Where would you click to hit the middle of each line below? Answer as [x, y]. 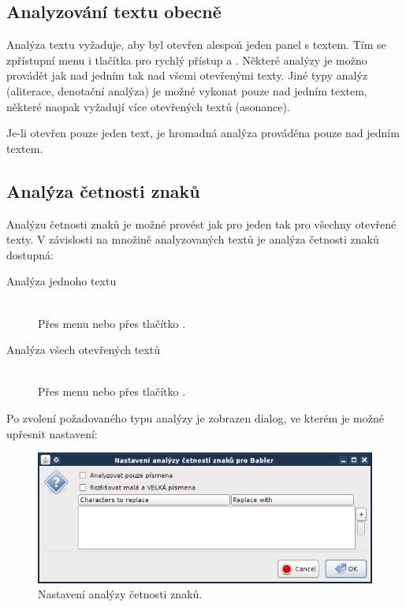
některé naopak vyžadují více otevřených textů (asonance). [148, 106]
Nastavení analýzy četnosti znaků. [120, 594]
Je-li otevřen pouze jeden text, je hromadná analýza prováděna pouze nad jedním [203, 133]
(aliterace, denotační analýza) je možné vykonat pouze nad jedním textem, [187, 90]
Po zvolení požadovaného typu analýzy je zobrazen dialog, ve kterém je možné [195, 417]
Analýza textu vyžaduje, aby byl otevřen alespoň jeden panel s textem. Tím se [196, 45]
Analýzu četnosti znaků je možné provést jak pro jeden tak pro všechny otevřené [201, 223]
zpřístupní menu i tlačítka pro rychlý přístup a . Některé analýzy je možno [187, 60]
